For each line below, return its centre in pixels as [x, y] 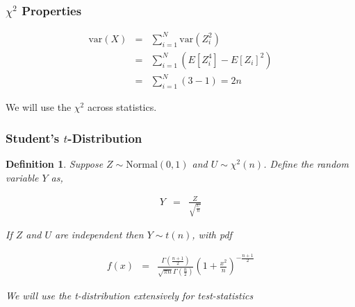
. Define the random [306, 163]
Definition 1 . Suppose [55, 163]
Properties [52, 10]
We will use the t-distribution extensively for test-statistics [130, 295]
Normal [142, 165]
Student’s [33, 138]
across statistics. [122, 107]
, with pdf [212, 235]
